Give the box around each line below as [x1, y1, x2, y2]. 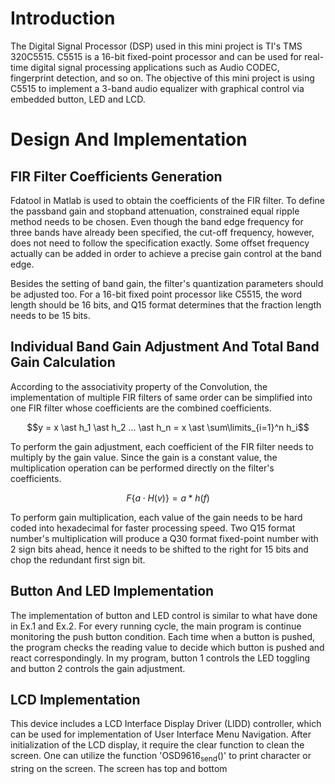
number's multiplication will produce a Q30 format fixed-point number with [10, 532, 319, 544]
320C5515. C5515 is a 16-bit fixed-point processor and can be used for [10, 50, 303, 62]
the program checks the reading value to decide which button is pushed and [10, 641, 325, 653]
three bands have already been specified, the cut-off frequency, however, [10, 226, 315, 238]
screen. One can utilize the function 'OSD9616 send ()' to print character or [10, 750, 312, 764]
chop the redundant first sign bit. [10, 553, 146, 566]
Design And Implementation [10, 128, 248, 151]
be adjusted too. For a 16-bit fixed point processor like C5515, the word [10, 288, 303, 300]
